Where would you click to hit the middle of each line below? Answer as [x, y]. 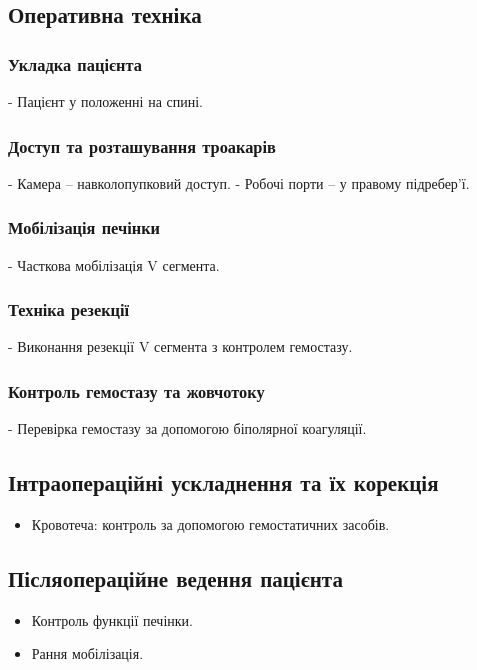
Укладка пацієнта [75, 63]
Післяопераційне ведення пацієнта [175, 578]
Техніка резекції [69, 309]
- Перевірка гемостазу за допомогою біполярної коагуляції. [187, 428]
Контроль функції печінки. [112, 619]
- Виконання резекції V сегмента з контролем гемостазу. [180, 346]
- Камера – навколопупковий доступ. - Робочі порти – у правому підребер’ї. [239, 182]
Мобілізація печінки [84, 227]
